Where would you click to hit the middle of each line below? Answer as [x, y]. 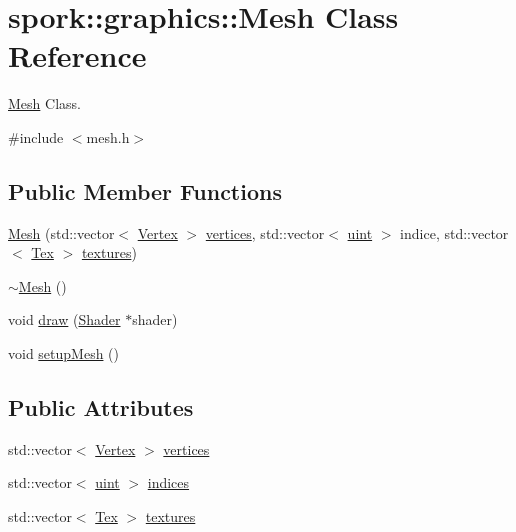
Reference [77, 55]
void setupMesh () [64, 353]
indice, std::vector [454, 232]
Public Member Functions [145, 190]
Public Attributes [101, 407]
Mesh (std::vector [61, 232]
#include [36, 136]
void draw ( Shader [64, 319]
